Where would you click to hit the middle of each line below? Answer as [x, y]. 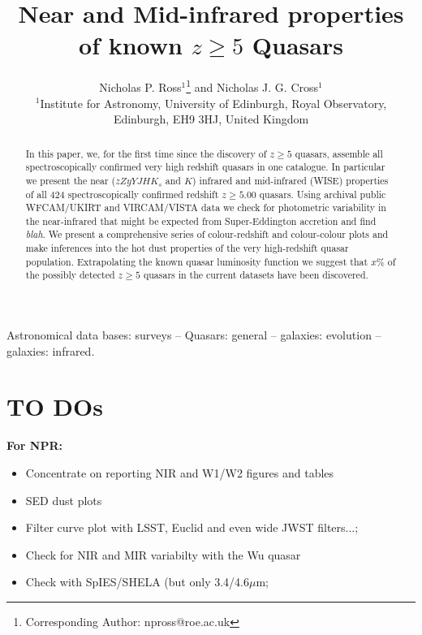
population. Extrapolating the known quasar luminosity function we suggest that [197, 261]
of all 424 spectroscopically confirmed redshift [122, 194]
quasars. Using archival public [323, 194]
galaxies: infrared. [51, 350]
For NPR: [34, 445]
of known [131, 45]
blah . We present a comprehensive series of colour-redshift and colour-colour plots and [207, 234]
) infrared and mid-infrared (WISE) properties [291, 180]
